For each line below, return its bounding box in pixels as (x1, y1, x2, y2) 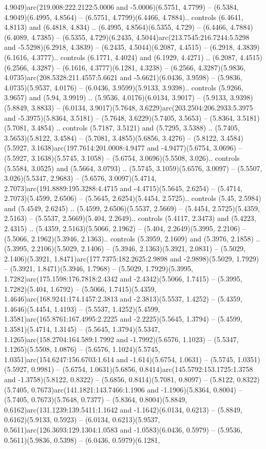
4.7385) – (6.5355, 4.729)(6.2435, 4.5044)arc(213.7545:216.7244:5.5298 (31, 31, 250, 42)
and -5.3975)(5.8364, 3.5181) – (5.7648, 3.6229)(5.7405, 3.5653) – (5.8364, (4, 112, 235, 123)
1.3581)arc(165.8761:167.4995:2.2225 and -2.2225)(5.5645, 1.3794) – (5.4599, (4, 313, 242, 324)
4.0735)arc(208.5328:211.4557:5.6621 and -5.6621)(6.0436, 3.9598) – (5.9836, (4, 72, 242, 83)
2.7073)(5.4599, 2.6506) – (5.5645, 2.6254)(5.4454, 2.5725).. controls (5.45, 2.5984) (4, 193, 261, 203)
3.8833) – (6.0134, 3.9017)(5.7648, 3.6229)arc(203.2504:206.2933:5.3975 (31, 102, 253, 113)
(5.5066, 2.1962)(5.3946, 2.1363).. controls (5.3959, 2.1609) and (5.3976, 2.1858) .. (4, 233, 260, 244)
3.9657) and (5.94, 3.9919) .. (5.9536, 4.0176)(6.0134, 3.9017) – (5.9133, (4, 92, 228, 103)
